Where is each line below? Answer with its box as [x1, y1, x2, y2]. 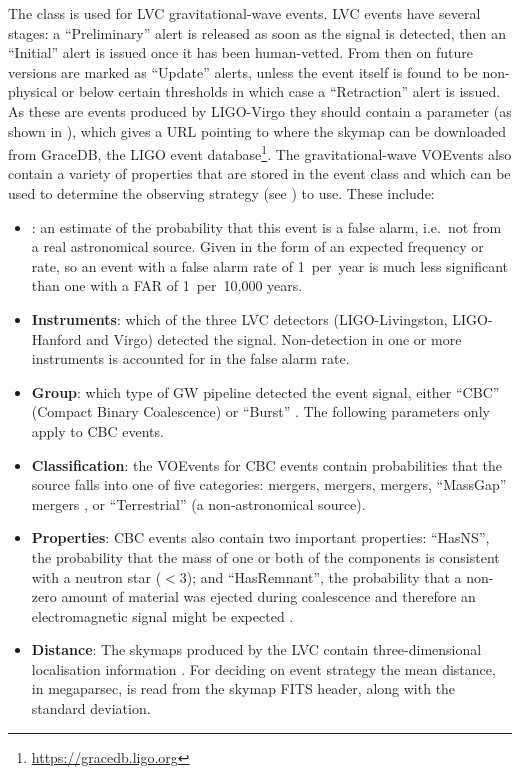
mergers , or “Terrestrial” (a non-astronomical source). [31, 493, 366, 514]
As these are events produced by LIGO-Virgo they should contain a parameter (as [8, 100, 512, 121]
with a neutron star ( [31, 566, 162, 587]
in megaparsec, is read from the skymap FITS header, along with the [31, 678, 456, 699]
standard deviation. [31, 698, 151, 719]
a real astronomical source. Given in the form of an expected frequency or [31, 236, 484, 257]
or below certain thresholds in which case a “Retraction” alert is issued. [61, 81, 501, 102]
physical [8, 81, 58, 102]
